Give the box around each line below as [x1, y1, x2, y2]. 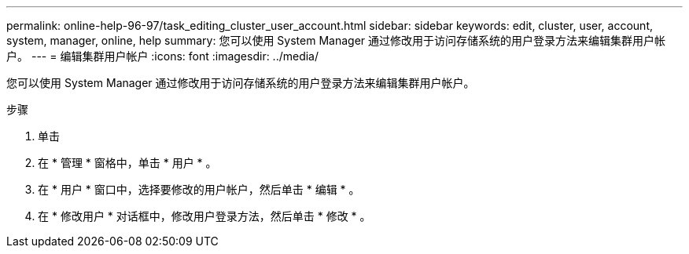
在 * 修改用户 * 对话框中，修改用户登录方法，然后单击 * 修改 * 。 [38, 209, 371, 223]
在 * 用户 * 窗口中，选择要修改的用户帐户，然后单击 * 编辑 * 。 [38, 183, 360, 196]
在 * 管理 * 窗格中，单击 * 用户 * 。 [38, 156, 217, 169]
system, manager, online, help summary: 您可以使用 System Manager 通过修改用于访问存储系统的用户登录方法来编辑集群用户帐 [6, 34, 666, 47]
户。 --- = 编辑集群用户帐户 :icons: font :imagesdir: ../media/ [6, 49, 319, 63]
